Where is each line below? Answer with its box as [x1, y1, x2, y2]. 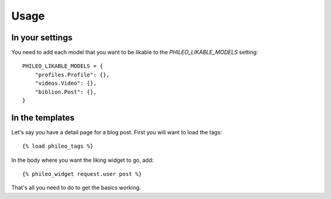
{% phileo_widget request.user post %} [22, 171, 142, 178]
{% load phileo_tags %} [22, 143, 94, 150]
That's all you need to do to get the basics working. [11, 184, 141, 192]
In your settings [11, 32, 73, 43]
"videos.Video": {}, [34, 80, 97, 87]
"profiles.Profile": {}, [34, 71, 110, 78]
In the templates [11, 112, 75, 123]
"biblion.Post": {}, [34, 89, 97, 95]
